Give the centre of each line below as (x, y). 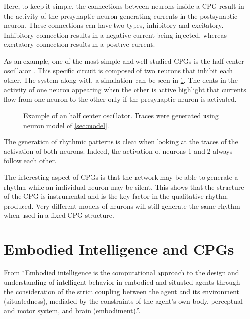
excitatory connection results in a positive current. (80, 44)
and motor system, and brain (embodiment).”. (72, 310)
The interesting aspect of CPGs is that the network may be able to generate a (121, 177)
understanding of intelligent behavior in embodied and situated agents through (122, 282)
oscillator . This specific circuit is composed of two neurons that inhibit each (119, 70)
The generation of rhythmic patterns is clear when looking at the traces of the (121, 141)
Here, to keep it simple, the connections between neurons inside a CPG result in (124, 6)
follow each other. (30, 160)
